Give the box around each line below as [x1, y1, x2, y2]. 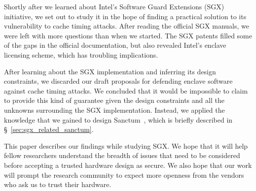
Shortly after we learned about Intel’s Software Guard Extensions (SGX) [4, 1, 224, 11]
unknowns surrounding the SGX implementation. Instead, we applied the [4, 104, 225, 115]
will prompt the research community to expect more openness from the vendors [4, 169, 244, 180]
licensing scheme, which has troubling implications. [4, 49, 158, 60]
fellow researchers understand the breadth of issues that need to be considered [4, 150, 240, 160]
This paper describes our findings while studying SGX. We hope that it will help [4, 140, 248, 151]
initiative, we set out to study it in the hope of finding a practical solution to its [4, 11, 247, 21]
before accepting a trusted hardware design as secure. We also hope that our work [4, 159, 252, 170]
